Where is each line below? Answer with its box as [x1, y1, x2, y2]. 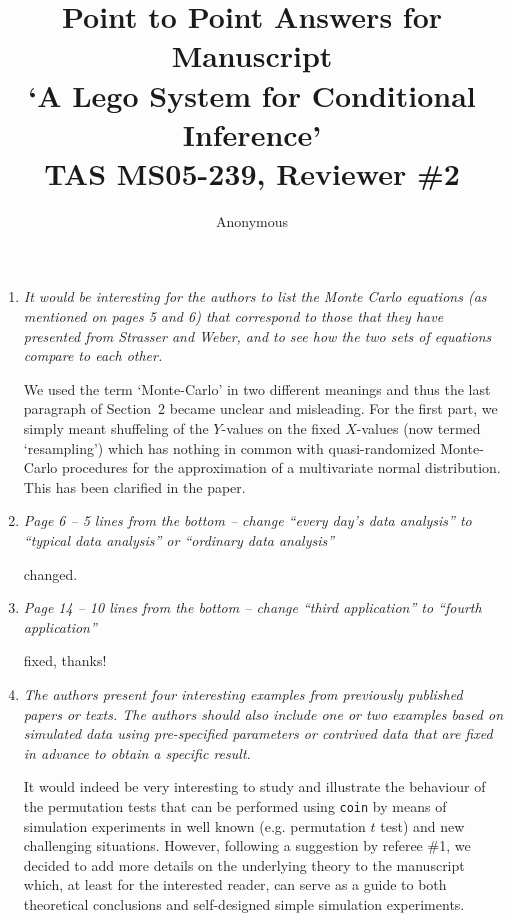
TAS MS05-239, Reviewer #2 [44, 152, 460, 193]
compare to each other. [23, 345, 163, 366]
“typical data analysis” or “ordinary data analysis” [23, 530, 335, 550]
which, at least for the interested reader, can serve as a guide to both [23, 874, 447, 895]
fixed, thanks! [23, 650, 107, 671]
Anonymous [215, 210, 289, 231]
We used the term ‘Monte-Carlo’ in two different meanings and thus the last [23, 378, 491, 399]
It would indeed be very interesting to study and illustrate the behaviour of [23, 776, 486, 797]
